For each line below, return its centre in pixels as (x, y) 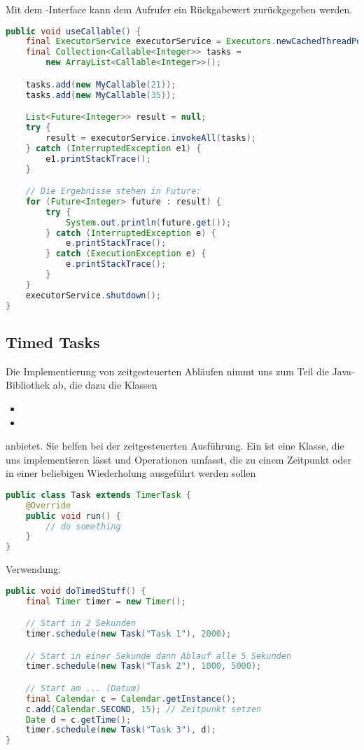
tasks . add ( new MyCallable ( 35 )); (101, 95)
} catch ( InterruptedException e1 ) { (113, 148)
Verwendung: (34, 569)
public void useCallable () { (73, 31)
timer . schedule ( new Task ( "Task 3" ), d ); (121, 730)
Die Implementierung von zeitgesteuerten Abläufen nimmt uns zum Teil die (168, 371)
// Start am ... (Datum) (83, 688)
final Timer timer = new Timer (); (106, 601)
